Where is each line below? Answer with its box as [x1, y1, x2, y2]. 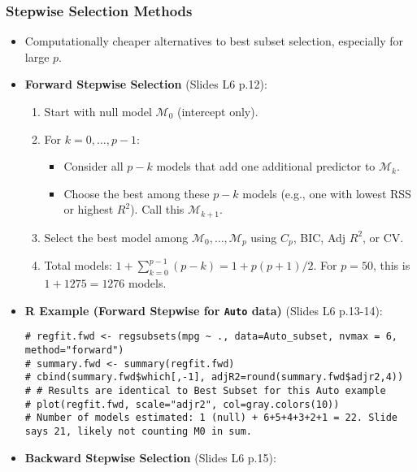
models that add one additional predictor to [156, 158, 376, 175]
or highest [63, 201, 114, 218]
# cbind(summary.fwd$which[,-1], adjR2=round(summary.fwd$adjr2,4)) [24, 371, 404, 383]
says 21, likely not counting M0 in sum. [24, 425, 252, 437]
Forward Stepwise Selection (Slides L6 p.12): [24, 76, 267, 93]
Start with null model [44, 103, 152, 119]
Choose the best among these [63, 184, 210, 201]
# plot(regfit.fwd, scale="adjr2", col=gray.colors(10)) [24, 398, 340, 410]
